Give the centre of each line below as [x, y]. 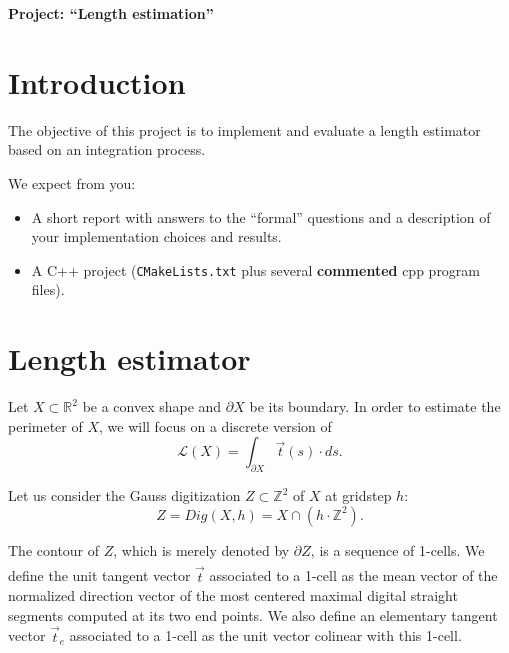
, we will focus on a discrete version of [215, 425]
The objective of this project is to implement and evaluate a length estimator [244, 129]
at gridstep [358, 495]
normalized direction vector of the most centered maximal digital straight [233, 595]
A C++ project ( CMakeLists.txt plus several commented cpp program [256, 269]
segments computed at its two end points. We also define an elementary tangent [253, 614]
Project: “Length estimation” [111, 13]
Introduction [97, 81]
